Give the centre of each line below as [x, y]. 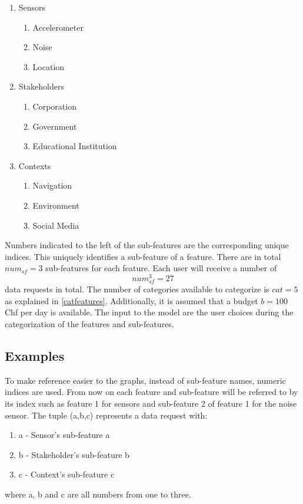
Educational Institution [75, 146]
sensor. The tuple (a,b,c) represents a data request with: [106, 415]
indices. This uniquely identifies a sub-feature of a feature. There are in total [143, 256]
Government [55, 126]
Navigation [52, 185]
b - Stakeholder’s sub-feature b [74, 454]
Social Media [56, 225]
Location [49, 66]
